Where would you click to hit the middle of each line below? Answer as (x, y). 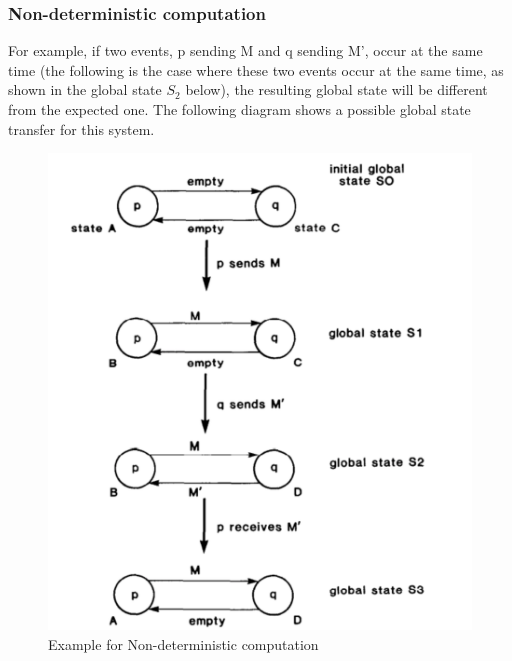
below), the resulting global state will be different (336, 89)
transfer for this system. (81, 128)
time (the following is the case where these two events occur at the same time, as (256, 69)
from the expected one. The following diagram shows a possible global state (239, 109)
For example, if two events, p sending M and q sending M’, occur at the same (245, 50)
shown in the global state (85, 89)
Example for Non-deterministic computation (183, 643)
